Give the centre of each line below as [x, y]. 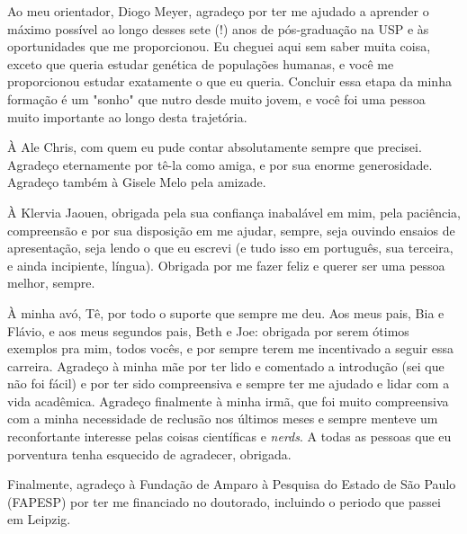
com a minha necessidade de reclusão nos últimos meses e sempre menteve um [223, 418]
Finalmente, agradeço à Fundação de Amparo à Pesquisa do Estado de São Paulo [232, 484]
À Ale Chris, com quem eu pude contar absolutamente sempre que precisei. [215, 147]
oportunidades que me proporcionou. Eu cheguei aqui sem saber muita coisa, [219, 46]
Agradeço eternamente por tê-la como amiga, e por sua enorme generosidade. [220, 164]
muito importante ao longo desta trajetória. [127, 116]
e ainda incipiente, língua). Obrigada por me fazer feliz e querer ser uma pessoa [226, 265]
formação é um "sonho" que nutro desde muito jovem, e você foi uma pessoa [216, 98]
